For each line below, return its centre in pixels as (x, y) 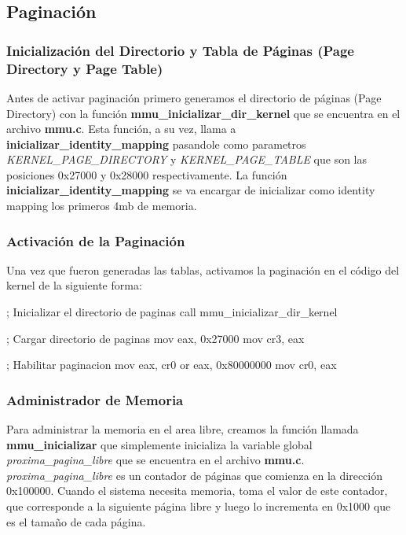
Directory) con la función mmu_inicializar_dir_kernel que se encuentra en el (203, 113)
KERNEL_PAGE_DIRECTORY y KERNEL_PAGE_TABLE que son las (187, 159)
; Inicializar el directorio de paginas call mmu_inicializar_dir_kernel (172, 312)
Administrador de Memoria (95, 399)
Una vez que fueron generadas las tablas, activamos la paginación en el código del (203, 269)
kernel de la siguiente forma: (74, 285)
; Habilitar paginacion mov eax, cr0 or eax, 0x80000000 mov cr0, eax (172, 365)
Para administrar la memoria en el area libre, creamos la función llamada (183, 429)
